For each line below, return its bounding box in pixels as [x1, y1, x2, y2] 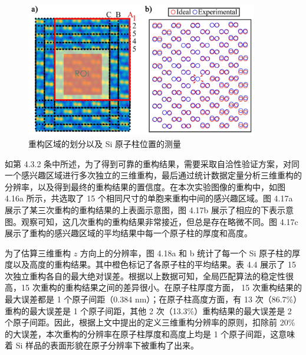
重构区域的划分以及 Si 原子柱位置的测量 [28, 137, 181, 149]
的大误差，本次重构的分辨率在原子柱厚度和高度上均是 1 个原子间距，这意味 [5, 327, 295, 340]
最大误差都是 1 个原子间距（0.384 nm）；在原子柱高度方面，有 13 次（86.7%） [5, 293, 302, 305]
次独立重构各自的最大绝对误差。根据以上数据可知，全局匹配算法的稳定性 [5, 269, 285, 282]
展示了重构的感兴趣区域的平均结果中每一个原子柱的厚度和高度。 [5, 227, 252, 239]
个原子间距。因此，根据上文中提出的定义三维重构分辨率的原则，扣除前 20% [5, 316, 295, 328]
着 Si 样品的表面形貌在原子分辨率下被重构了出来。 [5, 339, 199, 351]
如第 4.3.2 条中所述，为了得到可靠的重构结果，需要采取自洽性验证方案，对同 [5, 157, 300, 170]
